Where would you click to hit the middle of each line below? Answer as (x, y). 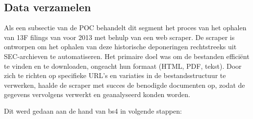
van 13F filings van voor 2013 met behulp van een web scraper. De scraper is (119, 37)
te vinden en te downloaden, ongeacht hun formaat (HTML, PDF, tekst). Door (123, 66)
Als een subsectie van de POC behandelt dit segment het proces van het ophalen (125, 28)
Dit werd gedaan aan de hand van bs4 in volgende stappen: (93, 110)
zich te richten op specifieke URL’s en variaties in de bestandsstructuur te (115, 75)
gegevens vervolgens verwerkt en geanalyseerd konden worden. (97, 94)
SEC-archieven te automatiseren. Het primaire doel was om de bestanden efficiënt (127, 56)
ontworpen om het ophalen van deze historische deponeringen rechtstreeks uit (120, 47)
